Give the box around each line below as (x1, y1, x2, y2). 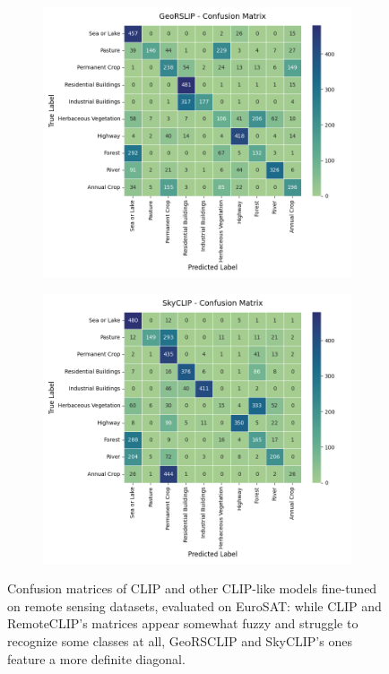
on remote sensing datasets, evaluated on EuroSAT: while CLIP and (7, 596, 382, 615)
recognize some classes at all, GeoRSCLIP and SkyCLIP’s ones (7, 631, 352, 650)
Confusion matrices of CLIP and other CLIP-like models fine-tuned (7, 579, 377, 598)
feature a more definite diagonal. (7, 649, 186, 668)
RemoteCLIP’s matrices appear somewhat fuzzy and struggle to (7, 614, 359, 633)
